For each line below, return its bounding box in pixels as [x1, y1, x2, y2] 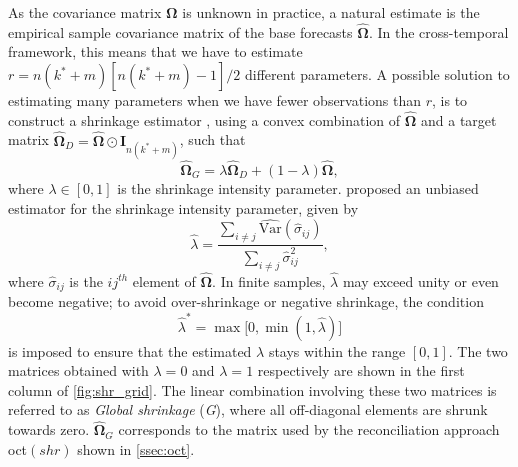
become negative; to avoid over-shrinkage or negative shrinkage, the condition [8, 291, 484, 312]
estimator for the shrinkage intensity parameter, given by [8, 197, 359, 218]
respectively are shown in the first [257, 360, 465, 381]
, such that [179, 129, 246, 150]
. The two [448, 340, 508, 361]
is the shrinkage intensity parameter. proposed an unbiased [117, 178, 479, 199]
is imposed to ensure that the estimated [8, 340, 252, 361]
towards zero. [8, 419, 90, 440]
